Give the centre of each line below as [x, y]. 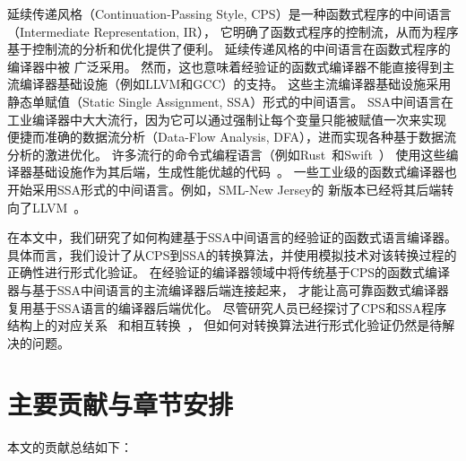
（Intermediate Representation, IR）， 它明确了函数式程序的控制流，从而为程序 [233, 31]
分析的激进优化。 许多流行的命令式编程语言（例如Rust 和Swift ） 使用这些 [227, 154]
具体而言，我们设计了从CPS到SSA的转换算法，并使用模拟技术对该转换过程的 [232, 254]
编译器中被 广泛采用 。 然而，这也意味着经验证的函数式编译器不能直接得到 [225, 66]
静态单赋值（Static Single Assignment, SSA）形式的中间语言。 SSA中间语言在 [230, 101]
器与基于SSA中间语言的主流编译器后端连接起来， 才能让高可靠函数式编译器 [228, 289]
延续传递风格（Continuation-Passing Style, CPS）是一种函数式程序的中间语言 [229, 13]
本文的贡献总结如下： [70, 447]
